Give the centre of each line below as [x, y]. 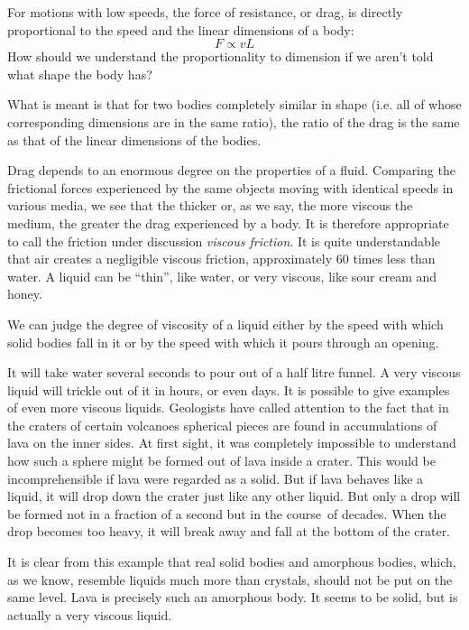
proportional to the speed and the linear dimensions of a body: [181, 29]
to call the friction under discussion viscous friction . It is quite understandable [224, 241]
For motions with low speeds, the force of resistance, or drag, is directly [205, 12]
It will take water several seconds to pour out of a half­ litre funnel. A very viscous [234, 372]
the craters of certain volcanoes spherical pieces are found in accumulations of [222, 425]
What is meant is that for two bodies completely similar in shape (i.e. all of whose [234, 104]
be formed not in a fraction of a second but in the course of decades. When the [227, 513]
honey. [25, 294]
